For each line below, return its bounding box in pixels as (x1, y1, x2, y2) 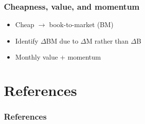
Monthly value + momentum (15, 52, 101, 62)
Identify (15, 35, 39, 46)
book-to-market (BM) (49, 19, 114, 30)
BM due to (46, 35, 78, 46)
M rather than (86, 35, 129, 46)
